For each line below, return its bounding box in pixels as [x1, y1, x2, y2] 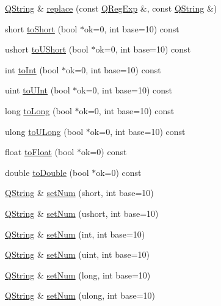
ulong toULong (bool [5, 125, 84, 137]
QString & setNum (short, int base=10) [5, 186, 154, 199]
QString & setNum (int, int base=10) [5, 227, 145, 240]
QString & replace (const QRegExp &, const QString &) [5, 2, 217, 14]
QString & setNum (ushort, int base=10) [5, 206, 159, 219]
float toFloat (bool [5, 145, 74, 158]
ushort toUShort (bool [5, 43, 89, 56]
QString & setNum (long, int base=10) [5, 268, 151, 281]
